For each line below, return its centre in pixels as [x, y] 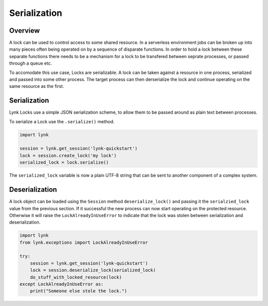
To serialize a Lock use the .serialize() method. [62, 121]
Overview [25, 31]
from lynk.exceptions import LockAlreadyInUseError [84, 242]
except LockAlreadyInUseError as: [62, 284]
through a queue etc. [31, 63]
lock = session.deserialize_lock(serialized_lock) [93, 270]
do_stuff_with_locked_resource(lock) [76, 277]
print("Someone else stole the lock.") [79, 291]
